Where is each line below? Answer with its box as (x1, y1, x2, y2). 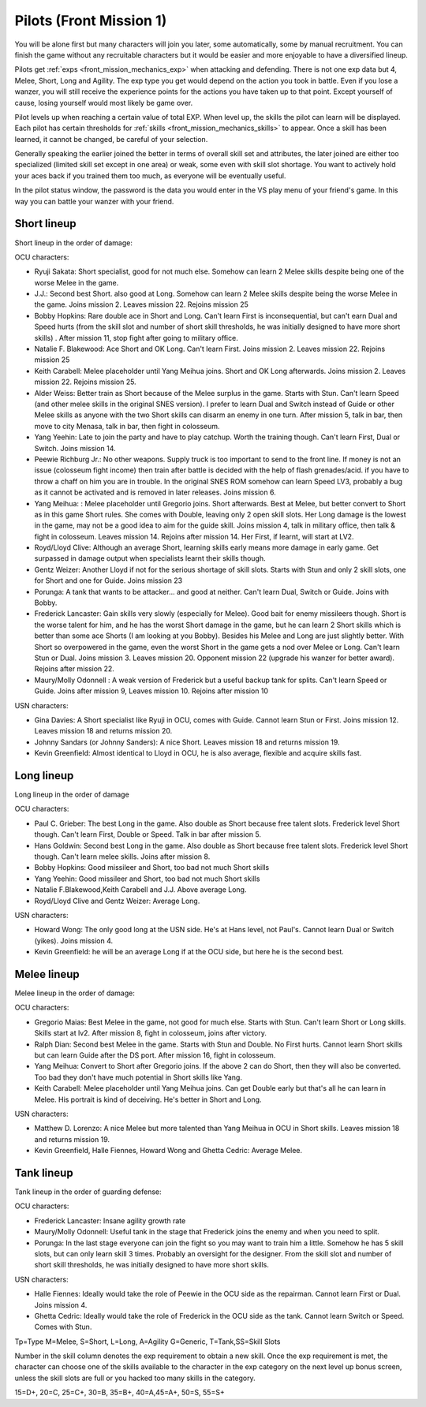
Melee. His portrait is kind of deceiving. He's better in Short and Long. (34, 1095, 262, 1104)
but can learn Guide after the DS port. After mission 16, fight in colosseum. (34, 1050, 276, 1060)
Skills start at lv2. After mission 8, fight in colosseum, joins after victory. (34, 1028, 267, 1038)
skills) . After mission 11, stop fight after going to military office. (34, 333, 238, 342)
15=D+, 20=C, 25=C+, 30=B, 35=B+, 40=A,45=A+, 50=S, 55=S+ (14, 1388, 225, 1398)
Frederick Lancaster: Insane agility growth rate (34, 1215, 186, 1226)
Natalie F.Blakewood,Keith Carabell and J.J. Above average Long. (34, 885, 247, 894)
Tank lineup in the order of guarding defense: (14, 1187, 162, 1196)
